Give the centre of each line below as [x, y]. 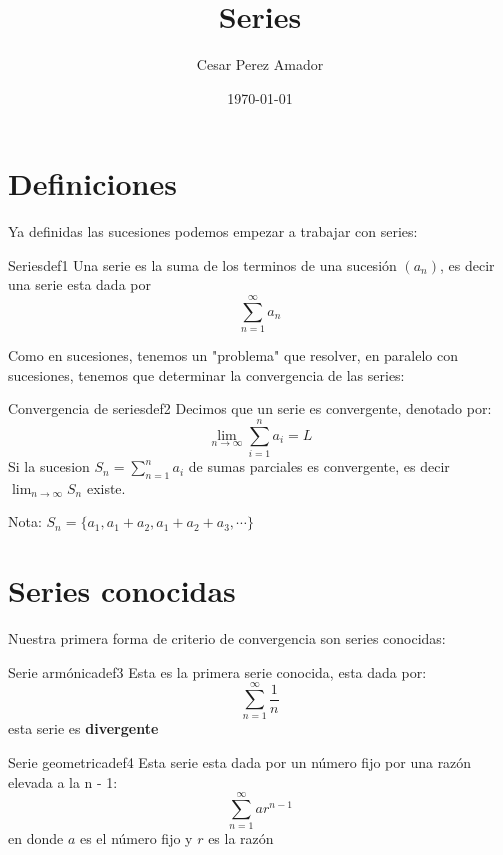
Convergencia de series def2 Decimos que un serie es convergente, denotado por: [250, 408]
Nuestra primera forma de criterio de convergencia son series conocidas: [227, 638]
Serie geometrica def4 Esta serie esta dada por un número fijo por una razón [240, 762]
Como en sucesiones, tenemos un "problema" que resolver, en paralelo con [233, 355]
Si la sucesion [49, 466]
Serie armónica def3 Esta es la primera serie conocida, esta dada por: [217, 671]
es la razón [241, 838]
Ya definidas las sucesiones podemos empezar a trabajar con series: [213, 231]
